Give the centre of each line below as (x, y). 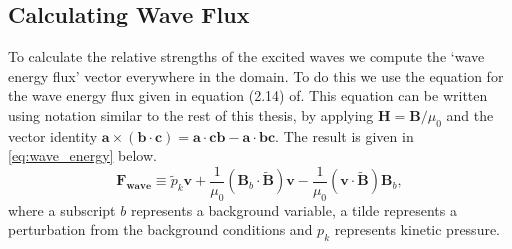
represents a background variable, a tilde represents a (293, 209)
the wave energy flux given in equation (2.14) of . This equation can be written (248, 95)
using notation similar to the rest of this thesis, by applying (191, 114)
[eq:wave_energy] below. (82, 155)
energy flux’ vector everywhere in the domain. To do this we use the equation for (256, 75)
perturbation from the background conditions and (160, 229)
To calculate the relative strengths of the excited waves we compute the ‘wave (246, 56)
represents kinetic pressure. (417, 229)
